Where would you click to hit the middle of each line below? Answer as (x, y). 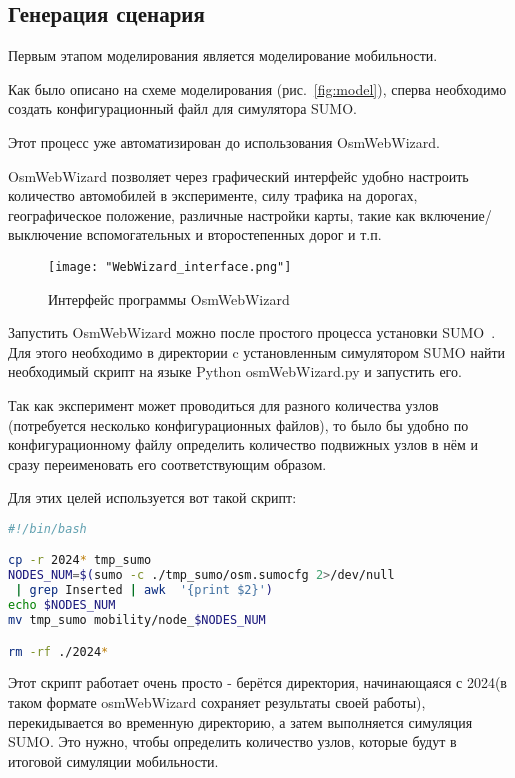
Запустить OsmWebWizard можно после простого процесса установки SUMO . (252, 332)
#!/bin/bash (47, 528)
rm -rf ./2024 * (58, 651)
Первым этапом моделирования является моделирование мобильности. (223, 55)
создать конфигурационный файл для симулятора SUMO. (182, 108)
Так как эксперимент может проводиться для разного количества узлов (223, 404)
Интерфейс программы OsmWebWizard (169, 298)
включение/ (455, 214)
